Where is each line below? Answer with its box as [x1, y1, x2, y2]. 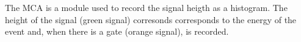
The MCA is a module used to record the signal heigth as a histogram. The [5, 1, 288, 13]
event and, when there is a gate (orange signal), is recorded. [5, 25, 229, 38]
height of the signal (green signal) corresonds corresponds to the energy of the [5, 13, 297, 26]
